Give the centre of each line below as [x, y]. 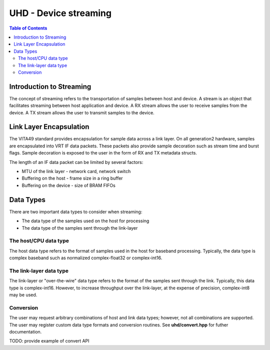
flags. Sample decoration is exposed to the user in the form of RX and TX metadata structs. [103, 153]
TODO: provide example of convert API [49, 341]
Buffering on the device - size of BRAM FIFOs [69, 185]
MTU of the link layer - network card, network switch [76, 171]
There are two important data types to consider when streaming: [76, 212]
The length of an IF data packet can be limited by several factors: [76, 162]
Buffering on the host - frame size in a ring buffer [72, 179]
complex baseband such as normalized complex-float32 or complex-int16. [86, 258]
